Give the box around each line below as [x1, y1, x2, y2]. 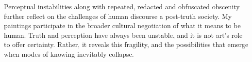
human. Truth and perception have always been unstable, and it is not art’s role [4, 30, 243, 40]
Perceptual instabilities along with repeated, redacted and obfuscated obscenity [4, 1, 240, 11]
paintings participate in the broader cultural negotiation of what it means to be [4, 20, 241, 31]
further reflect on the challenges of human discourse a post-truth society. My [4, 11, 232, 21]
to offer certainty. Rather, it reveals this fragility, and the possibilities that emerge [4, 39, 249, 49]
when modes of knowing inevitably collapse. [4, 48, 134, 59]
